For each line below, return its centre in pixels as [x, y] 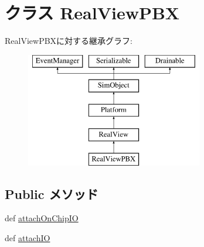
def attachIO [28, 238]
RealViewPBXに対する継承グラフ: [69, 41]
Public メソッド [52, 193]
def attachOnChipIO [42, 218]
